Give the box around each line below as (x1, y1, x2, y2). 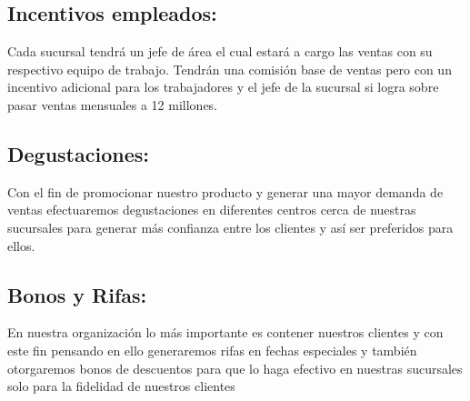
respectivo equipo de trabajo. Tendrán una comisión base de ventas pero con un (7, 59, 452, 78)
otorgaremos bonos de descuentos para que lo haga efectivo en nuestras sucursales (7, 358, 463, 377)
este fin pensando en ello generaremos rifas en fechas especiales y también (7, 340, 417, 359)
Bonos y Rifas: (7, 280, 147, 308)
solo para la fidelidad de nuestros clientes (7, 376, 235, 396)
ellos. (7, 236, 35, 255)
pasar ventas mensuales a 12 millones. (7, 95, 217, 114)
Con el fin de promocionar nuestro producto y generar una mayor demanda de (7, 182, 444, 201)
